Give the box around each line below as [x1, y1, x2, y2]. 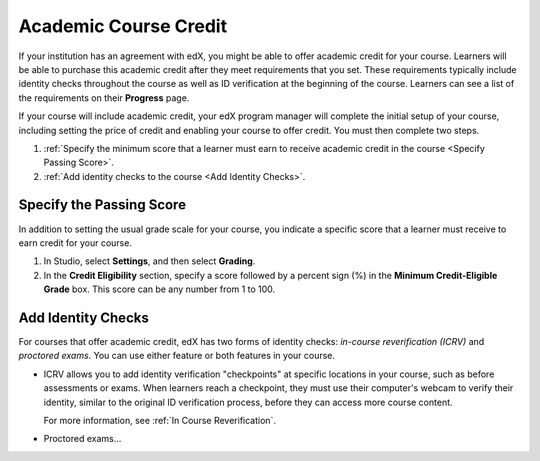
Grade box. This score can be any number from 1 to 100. [43, 283, 276, 295]
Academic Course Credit [18, 15, 228, 37]
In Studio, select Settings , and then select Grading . [43, 255, 256, 267]
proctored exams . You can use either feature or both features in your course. [18, 350, 335, 362]
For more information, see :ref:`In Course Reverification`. [43, 415, 277, 426]
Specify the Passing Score [18, 196, 187, 214]
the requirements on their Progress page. [18, 91, 190, 104]
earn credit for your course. [18, 236, 132, 249]
